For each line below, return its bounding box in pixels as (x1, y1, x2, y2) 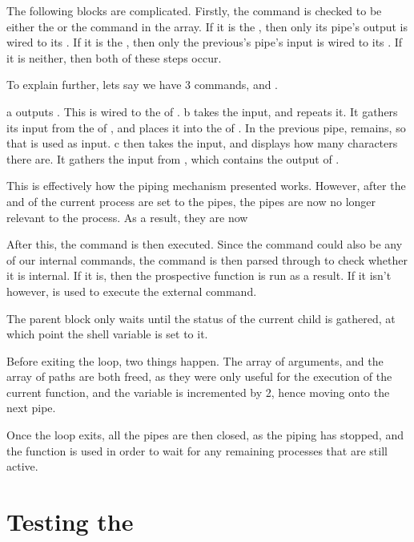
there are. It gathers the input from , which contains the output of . (6, 150, 340, 167)
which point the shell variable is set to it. (6, 326, 208, 342)
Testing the (6, 505, 134, 538)
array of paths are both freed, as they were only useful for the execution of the (6, 368, 392, 385)
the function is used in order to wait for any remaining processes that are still (6, 442, 388, 459)
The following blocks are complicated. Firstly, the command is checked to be (6, 2, 382, 18)
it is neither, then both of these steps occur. (6, 49, 222, 66)
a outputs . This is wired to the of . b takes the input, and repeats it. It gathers (6, 103, 398, 119)
